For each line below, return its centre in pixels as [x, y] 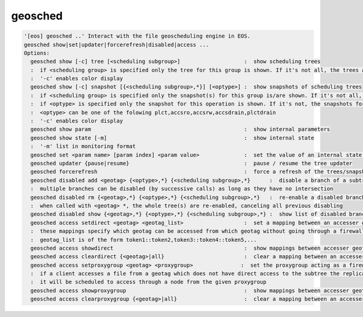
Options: [37, 53]
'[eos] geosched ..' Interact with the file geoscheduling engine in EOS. [137, 36]
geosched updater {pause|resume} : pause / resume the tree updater [191, 163]
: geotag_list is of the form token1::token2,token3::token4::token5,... [144, 240]
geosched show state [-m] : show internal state [172, 138]
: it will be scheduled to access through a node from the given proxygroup [149, 282]
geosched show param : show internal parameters [180, 129]
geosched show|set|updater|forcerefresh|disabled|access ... [116, 45]
